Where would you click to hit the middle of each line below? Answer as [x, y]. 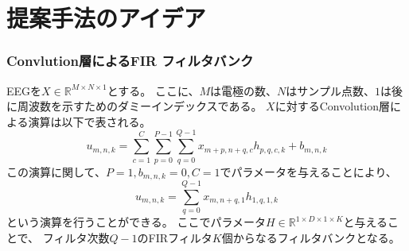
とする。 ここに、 [153, 90]
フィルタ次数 [76, 237]
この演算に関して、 [56, 171]
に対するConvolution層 [333, 106]
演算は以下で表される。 [90, 121]
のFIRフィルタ [175, 237]
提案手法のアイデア [106, 18]
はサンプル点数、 [330, 90]
